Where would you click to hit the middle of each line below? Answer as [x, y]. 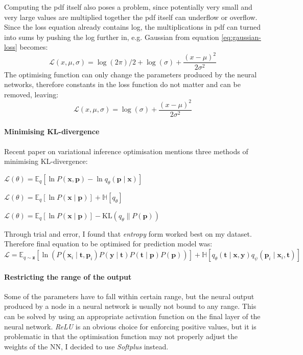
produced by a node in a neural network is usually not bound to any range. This [130, 306]
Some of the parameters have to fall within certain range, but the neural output [129, 296]
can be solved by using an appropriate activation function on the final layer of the [132, 316]
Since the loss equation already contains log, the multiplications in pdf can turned [133, 27]
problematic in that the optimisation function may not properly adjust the [121, 336]
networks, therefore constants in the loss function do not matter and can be [122, 84]
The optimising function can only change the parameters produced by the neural [131, 74]
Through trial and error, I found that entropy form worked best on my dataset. [128, 233]
